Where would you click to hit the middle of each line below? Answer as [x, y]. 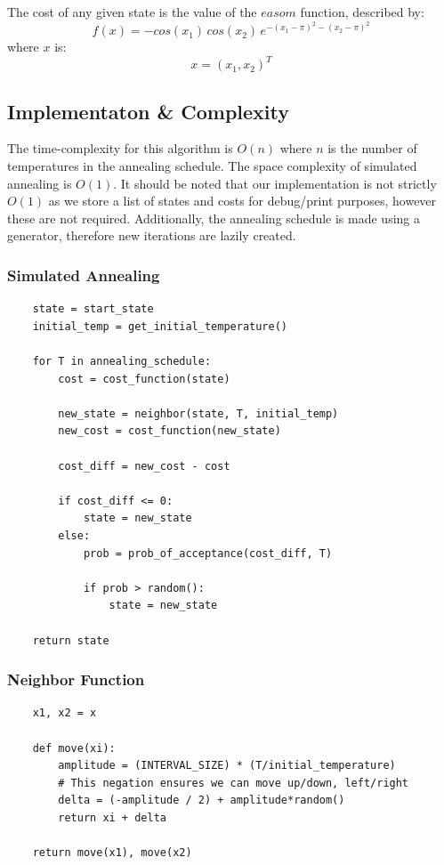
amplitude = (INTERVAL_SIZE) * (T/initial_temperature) [227, 766]
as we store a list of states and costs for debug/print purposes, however [242, 201]
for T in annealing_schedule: [122, 362]
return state [71, 640]
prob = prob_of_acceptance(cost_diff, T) [208, 553]
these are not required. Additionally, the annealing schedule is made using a [214, 218]
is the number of [372, 148]
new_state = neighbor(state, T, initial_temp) [198, 413]
